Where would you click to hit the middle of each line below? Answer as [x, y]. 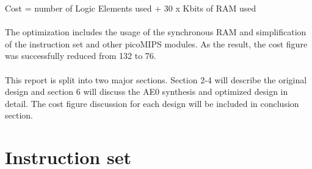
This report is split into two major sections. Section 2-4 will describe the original [156, 79]
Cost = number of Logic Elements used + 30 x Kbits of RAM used [131, 8]
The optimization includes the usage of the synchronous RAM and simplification [156, 32]
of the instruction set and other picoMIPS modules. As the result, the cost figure [156, 43]
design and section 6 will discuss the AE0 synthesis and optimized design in [147, 91]
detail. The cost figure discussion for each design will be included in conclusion [152, 103]
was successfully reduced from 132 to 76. [81, 56]
